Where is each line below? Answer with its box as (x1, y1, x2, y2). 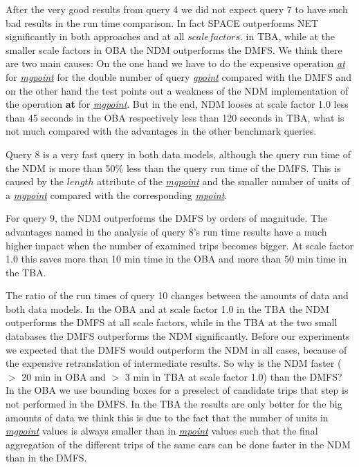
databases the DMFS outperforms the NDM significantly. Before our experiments (6, 329, 350, 343)
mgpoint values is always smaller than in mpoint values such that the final (6, 423, 318, 438)
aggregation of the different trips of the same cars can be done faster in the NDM (6, 437, 351, 451)
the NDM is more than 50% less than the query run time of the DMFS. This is (6, 160, 341, 175)
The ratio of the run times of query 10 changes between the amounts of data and (6, 288, 349, 303)
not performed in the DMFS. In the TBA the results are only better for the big (6, 397, 342, 411)
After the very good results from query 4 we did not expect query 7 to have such (6, 2, 348, 16)
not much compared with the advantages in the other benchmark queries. (6, 124, 317, 138)
